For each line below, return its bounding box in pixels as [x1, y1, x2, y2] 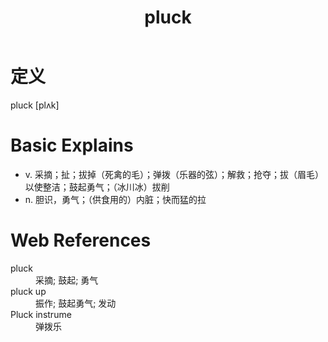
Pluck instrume [10, 308, 72, 320]
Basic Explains [10, 134, 134, 157]
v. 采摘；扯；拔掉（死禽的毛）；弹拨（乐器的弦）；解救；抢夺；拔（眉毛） [24, 168, 325, 180]
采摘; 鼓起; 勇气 [35, 274, 99, 286]
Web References [10, 229, 152, 252]
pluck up [10, 285, 47, 297]
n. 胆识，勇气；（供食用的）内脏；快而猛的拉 [24, 193, 207, 205]
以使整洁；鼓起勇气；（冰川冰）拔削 [24, 181, 170, 193]
